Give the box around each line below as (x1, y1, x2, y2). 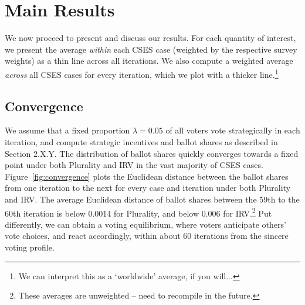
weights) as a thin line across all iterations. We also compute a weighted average (5, 54, 293, 67)
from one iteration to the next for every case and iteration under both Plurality (5, 181, 291, 194)
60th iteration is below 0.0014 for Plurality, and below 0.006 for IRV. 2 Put (5, 205, 272, 219)
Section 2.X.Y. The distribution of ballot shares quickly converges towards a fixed (5, 147, 299, 159)
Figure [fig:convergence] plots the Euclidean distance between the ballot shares (5, 170, 289, 182)
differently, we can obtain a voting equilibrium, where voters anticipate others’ (5, 218, 286, 230)
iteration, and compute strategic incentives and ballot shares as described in (5, 135, 278, 148)
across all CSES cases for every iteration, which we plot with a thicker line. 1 (5, 66, 279, 80)
